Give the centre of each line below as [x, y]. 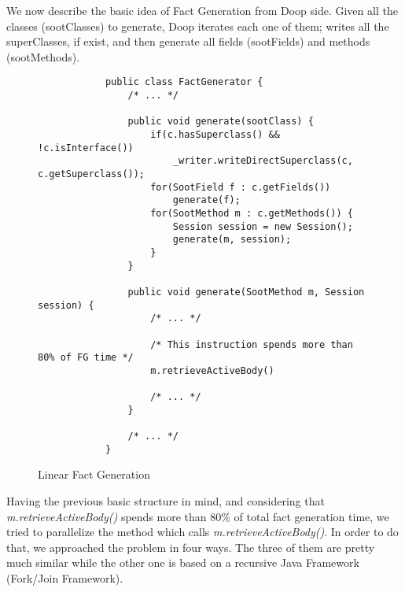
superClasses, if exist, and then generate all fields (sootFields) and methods [188, 41]
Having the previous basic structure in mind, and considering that [166, 501]
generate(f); [206, 200]
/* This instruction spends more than [252, 344]
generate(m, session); [232, 240]
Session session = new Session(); [263, 226]
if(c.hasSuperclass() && [215, 135]
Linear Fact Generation [94, 474]
